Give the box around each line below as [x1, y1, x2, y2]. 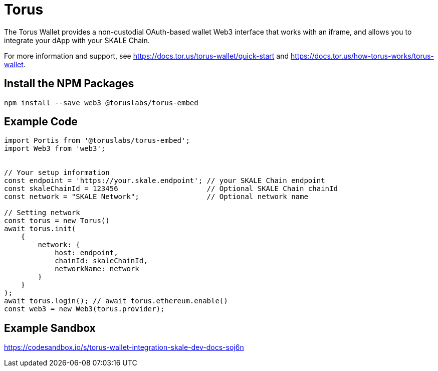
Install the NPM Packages [4, 77, 134, 90]
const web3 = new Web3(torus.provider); [4, 305, 165, 313]
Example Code [4, 115, 78, 128]
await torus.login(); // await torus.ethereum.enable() [4, 297, 228, 305]
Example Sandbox [4, 321, 96, 334]
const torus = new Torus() [4, 217, 110, 225]
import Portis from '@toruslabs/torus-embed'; [4, 136, 190, 145]
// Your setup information [4, 168, 110, 177]
